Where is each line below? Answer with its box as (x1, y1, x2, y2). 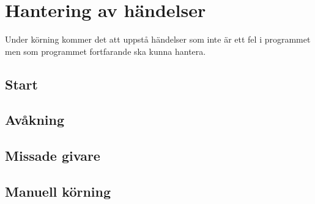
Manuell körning (5, 182, 111, 201)
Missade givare (5, 146, 100, 165)
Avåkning (5, 110, 65, 129)
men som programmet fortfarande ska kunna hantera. (5, 44, 206, 57)
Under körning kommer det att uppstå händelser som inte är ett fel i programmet (5, 33, 311, 46)
